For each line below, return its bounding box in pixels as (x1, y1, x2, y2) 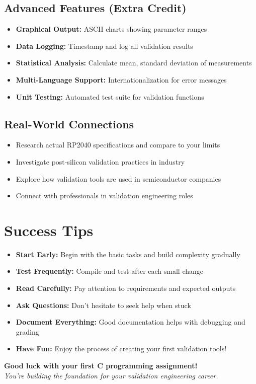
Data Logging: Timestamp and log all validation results (16, 40, 193, 51)
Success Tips (4, 219, 94, 240)
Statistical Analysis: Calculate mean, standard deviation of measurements (16, 57, 252, 68)
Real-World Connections (4, 116, 134, 131)
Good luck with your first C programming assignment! (4, 360, 198, 371)
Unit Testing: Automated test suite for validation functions (16, 91, 204, 102)
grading (16, 326, 39, 337)
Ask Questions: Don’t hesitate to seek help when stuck (16, 299, 191, 310)
